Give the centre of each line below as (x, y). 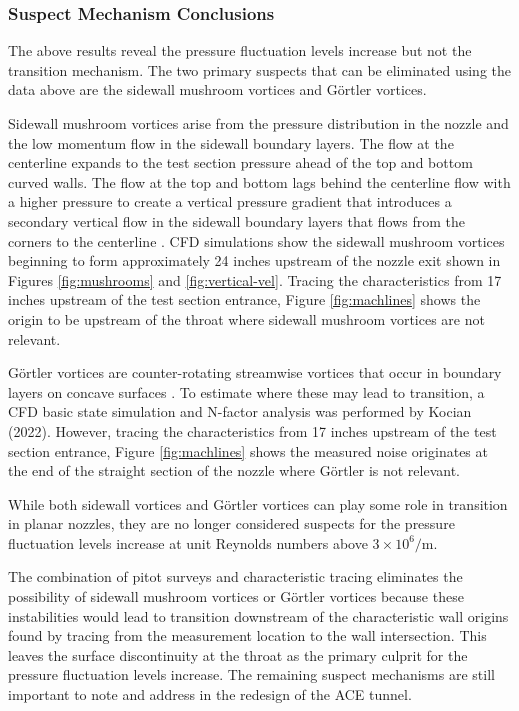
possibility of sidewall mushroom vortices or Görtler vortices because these (236, 596)
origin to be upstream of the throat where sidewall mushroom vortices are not (246, 318)
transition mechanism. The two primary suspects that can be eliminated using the (260, 69)
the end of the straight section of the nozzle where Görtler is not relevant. (234, 470)
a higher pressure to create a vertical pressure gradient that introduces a (230, 201)
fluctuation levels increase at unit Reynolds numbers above (188, 542)
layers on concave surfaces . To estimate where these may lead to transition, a (246, 391)
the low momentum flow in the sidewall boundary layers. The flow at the (231, 142)
